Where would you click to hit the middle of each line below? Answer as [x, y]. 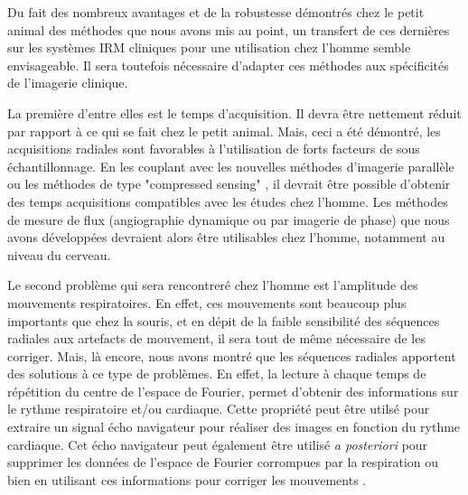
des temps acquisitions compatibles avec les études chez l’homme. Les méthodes [228, 201]
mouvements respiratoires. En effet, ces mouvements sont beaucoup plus [207, 302]
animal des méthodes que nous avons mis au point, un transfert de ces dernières [229, 29]
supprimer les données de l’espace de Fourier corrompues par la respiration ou [223, 462]
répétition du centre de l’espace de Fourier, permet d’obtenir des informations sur [233, 391]
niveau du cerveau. [59, 254]
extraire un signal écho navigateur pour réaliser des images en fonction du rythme [234, 427]
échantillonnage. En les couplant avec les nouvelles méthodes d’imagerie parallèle [231, 166]
